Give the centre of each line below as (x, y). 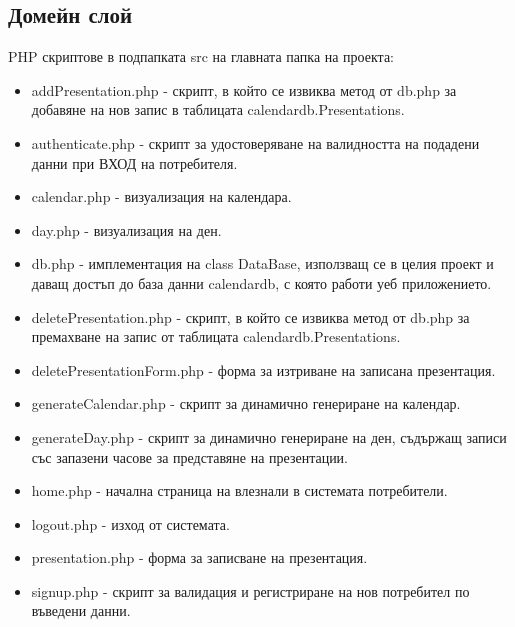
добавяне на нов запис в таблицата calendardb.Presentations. (218, 109)
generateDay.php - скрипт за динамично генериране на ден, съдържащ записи (269, 436)
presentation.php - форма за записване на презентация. (199, 557)
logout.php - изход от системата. (130, 523)
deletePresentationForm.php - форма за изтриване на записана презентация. (263, 369)
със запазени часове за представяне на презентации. (190, 456)
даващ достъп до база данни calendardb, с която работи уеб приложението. (261, 282)
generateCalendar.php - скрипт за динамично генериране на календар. (246, 403)
